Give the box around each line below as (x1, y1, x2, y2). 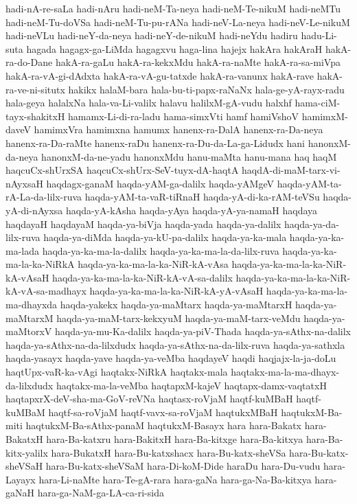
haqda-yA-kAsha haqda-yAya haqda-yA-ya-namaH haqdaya (65, 203, 318, 217)
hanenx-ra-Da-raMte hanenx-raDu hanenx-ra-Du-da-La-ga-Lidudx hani (5, 135, 305, 150)
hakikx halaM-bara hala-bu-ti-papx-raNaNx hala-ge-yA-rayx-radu (68, 82, 345, 96)
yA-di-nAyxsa (5, 203, 63, 217)
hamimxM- (301, 108, 348, 123)
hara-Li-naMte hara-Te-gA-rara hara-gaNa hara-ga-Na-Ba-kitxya (38, 472, 312, 486)
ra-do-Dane (5, 55, 53, 69)
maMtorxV (5, 324, 52, 339)
